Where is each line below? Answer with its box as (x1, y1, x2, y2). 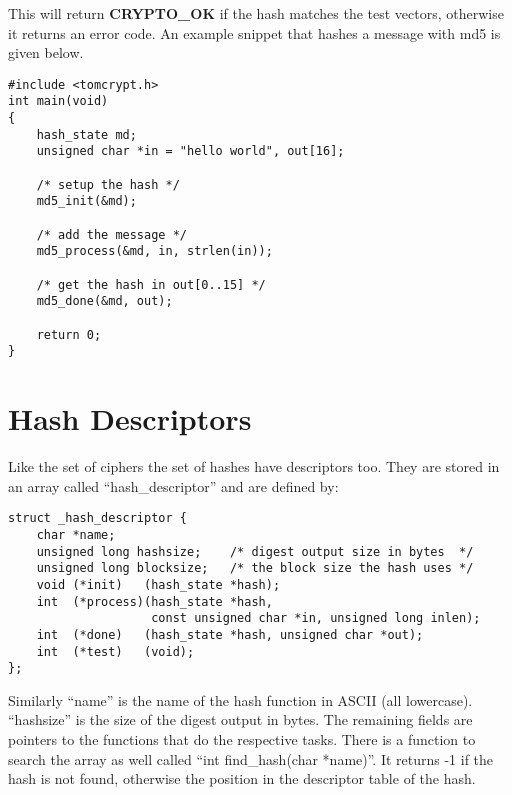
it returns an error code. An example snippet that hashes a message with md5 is (8, 22, 501, 43)
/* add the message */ (36, 227, 187, 242)
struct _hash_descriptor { (8, 511, 187, 526)
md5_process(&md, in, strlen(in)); (36, 244, 273, 259)
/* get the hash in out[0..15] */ (36, 277, 266, 292)
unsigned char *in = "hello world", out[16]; (36, 144, 345, 159)
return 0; (36, 327, 102, 342)
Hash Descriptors (8, 398, 252, 439)
